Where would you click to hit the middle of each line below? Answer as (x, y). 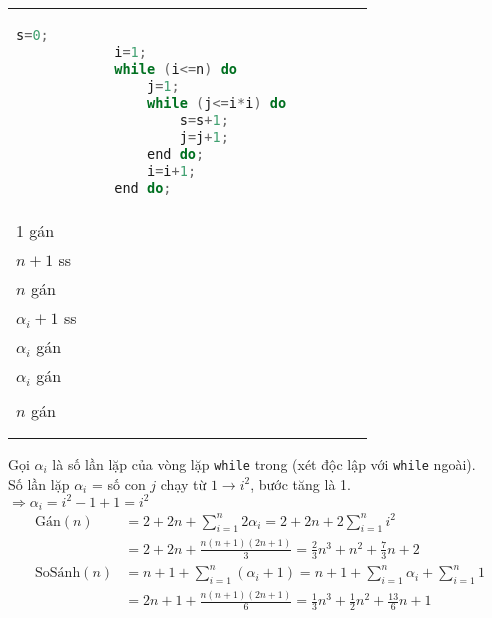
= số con (118, 483)
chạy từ (183, 483)
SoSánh (58, 573)
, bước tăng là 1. (300, 483)
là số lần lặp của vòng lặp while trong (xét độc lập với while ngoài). (264, 463)
